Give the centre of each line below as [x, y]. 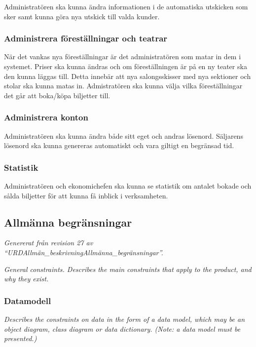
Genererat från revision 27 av [49, 243]
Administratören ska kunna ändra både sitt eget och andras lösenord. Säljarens [124, 135]
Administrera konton [46, 117]
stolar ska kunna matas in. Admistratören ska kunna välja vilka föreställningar [123, 86]
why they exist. [26, 279]
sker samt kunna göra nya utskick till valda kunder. [82, 16]
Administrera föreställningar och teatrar [86, 38]
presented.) [20, 338]
